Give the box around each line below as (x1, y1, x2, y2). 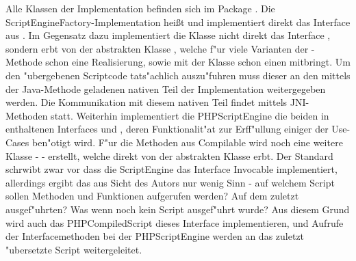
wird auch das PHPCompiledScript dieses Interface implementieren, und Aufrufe (5, 215, 344, 230)
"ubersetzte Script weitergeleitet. (5, 242, 142, 256)
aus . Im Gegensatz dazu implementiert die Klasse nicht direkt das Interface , (5, 28, 331, 42)
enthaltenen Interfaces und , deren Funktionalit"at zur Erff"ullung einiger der (5, 122, 329, 136)
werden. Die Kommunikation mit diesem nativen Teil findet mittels (5, 95, 288, 109)
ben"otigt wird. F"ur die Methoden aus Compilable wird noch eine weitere (32, 135, 343, 149)
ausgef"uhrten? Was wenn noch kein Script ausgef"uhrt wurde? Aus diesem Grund (5, 202, 350, 216)
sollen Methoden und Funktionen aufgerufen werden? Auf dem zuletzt (5, 189, 299, 203)
